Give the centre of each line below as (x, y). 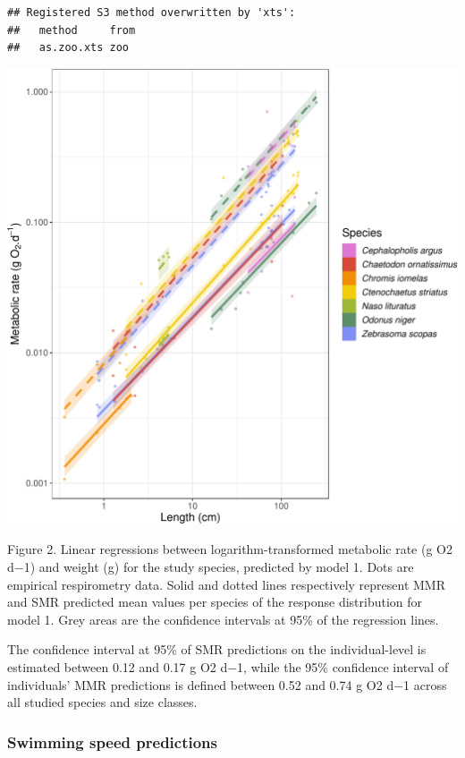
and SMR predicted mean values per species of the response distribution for (215, 602)
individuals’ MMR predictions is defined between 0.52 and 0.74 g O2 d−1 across (227, 684)
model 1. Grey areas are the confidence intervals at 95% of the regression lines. (223, 619)
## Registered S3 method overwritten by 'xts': (152, 13)
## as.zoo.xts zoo (68, 48)
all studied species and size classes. (102, 702)
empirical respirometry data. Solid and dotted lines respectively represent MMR (227, 584)
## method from (72, 30)
